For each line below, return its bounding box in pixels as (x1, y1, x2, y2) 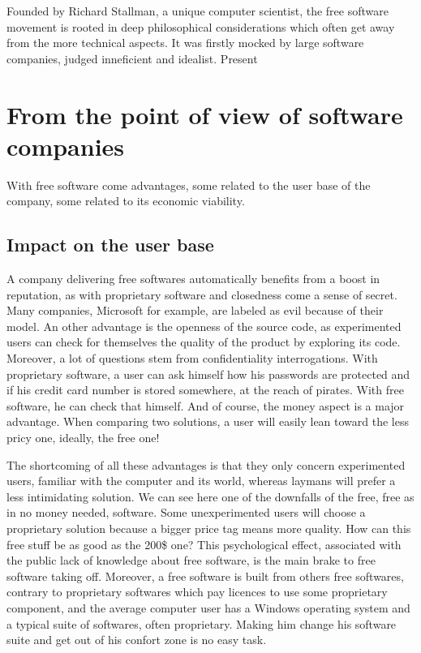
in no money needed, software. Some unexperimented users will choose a (6, 504, 366, 521)
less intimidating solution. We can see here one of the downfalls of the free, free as (6, 488, 415, 505)
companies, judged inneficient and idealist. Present (6, 49, 258, 67)
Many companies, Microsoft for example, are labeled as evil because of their (6, 302, 384, 319)
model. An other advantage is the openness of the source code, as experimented (6, 317, 402, 334)
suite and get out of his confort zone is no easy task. (6, 631, 267, 648)
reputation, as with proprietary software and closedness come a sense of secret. (6, 286, 397, 303)
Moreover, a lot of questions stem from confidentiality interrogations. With (6, 350, 378, 367)
